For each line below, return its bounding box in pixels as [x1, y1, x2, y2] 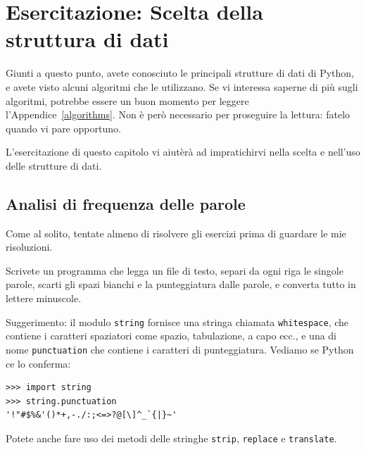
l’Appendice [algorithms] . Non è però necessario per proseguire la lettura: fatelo [6, 107, 351, 122]
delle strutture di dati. [6, 158, 102, 173]
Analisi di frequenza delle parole [6, 192, 246, 214]
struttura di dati [6, 25, 169, 54]
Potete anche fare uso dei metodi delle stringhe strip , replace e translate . [6, 430, 337, 445]
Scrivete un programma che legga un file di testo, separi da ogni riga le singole [6, 263, 343, 277]
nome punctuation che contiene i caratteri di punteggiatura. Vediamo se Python [6, 342, 354, 356]
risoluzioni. [6, 239, 53, 254]
